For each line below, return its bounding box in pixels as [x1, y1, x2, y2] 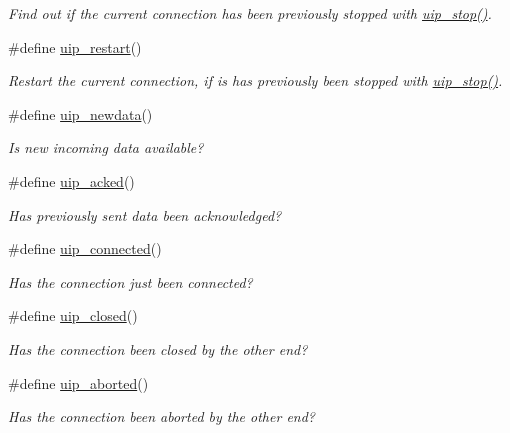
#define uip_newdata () [8, 103, 153, 124]
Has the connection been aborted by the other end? [8, 406, 316, 427]
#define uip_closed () [8, 305, 138, 326]
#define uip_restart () [8, 36, 142, 57]
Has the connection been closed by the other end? [8, 338, 308, 359]
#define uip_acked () [8, 170, 135, 191]
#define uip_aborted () [8, 372, 149, 393]
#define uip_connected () [8, 238, 162, 259]
